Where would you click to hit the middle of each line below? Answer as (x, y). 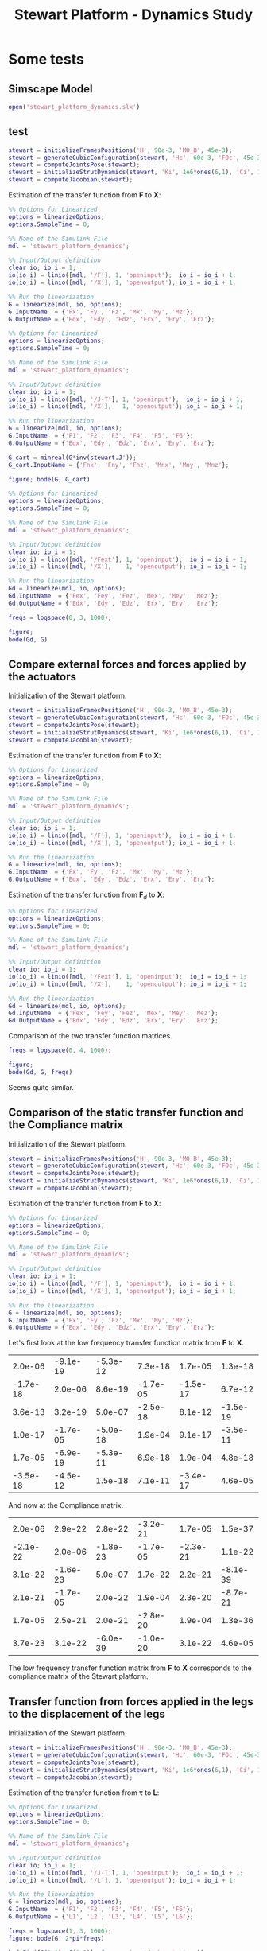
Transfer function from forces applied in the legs (131, 1702)
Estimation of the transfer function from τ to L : (84, 1793)
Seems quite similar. (41, 1087)
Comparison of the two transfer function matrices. (90, 1036)
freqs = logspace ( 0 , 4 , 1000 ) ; (60, 1051)
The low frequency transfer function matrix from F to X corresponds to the (130, 1668)
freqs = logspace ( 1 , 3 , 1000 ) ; (60, 1931)
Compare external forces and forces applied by (127, 664)
